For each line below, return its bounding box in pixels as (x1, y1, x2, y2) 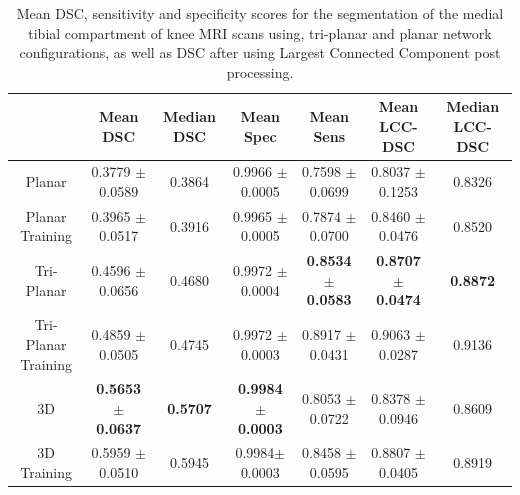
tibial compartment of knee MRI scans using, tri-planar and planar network (28, 22, 492, 43)
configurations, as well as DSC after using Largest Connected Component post (19, 42, 501, 63)
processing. (226, 61, 294, 82)
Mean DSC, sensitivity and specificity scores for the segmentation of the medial (16, 3, 504, 23)
